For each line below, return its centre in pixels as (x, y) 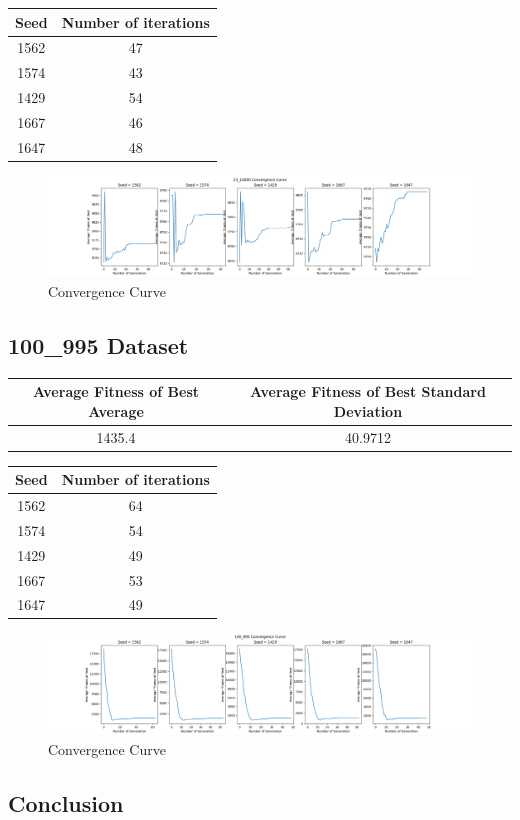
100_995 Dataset (98, 344)
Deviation (368, 410)
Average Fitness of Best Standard (368, 391)
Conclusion (66, 802)
